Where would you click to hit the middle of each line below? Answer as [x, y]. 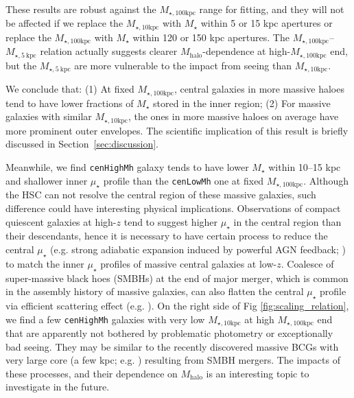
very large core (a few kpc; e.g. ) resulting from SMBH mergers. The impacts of [173, 360]
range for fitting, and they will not [272, 9]
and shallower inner [47, 180]
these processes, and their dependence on [92, 373]
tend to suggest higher [171, 221]
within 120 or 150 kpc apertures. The [211, 37]
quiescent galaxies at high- [61, 221]
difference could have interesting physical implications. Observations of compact [173, 208]
